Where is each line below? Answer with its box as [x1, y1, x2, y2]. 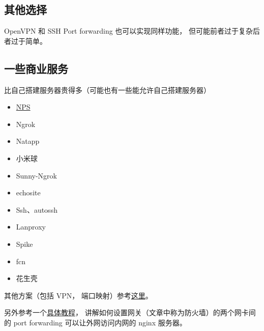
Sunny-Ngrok [16, 170, 57, 181]
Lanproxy [16, 221, 46, 232]
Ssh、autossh [16, 204, 57, 215]
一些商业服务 [4, 60, 68, 76]
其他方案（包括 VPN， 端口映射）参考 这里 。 [4, 290, 153, 300]
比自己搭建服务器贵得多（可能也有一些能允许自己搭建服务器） [4, 84, 211, 95]
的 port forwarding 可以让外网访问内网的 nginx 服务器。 [4, 317, 187, 327]
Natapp [16, 136, 40, 146]
